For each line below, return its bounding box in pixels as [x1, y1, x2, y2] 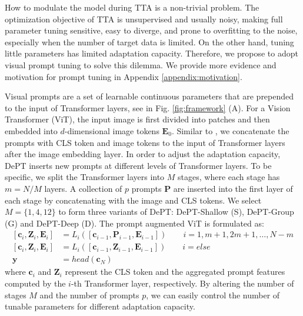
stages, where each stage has [178, 171, 280, 183]
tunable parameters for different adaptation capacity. [5, 300, 195, 312]
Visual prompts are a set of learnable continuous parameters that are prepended [5, 90, 294, 102]
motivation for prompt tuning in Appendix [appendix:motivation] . [5, 70, 242, 82]
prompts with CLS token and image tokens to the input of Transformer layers [5, 136, 285, 148]
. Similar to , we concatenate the [171, 124, 289, 137]
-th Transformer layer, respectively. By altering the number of [71, 277, 294, 289]
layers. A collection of [44, 182, 122, 194]
